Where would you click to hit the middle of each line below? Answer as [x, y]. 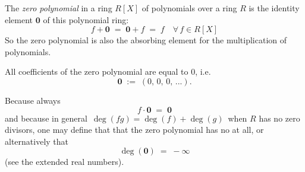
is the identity [274, 8]
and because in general [46, 118]
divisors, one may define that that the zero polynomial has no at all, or [134, 130]
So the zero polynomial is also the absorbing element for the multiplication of [146, 40]
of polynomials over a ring [189, 8]
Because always [33, 100]
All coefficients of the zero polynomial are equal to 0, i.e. [108, 71]
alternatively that [37, 141]
